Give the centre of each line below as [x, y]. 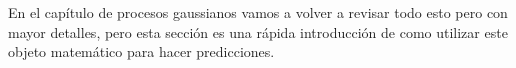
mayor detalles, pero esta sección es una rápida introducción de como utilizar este [258, 31]
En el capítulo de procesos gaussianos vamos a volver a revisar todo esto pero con [258, 12]
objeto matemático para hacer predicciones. [141, 51]
